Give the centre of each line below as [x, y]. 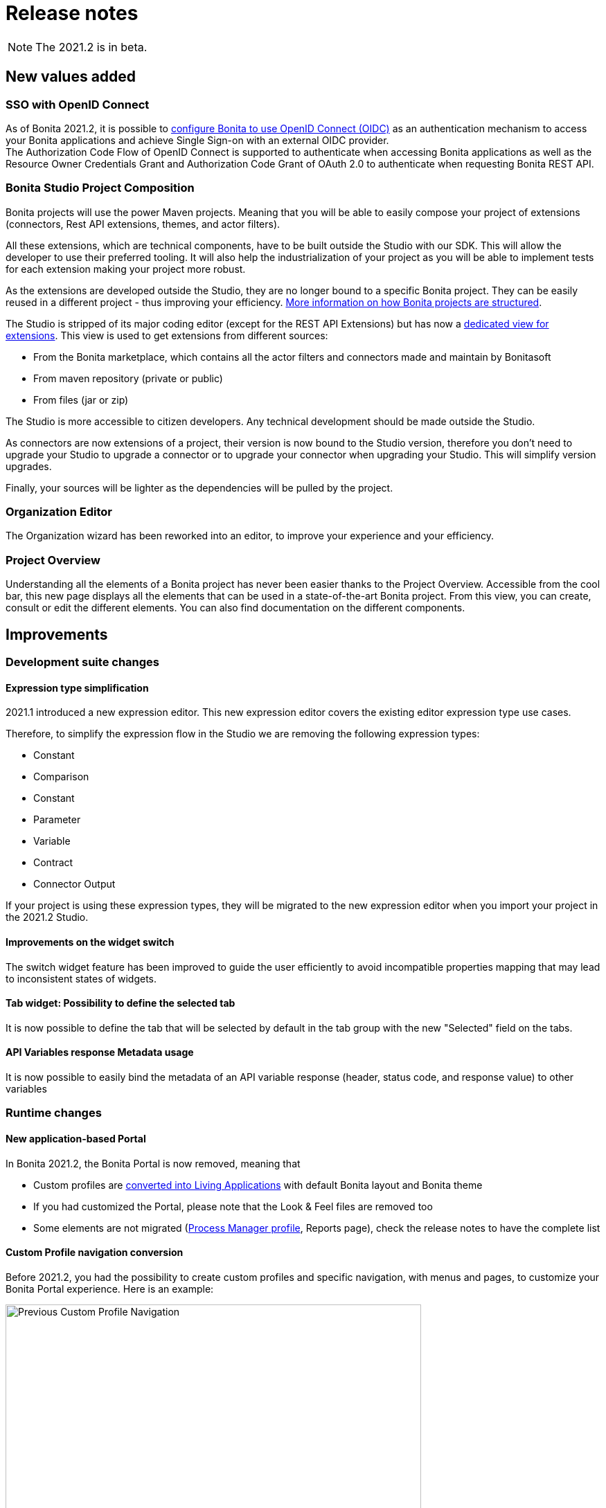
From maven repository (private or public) [128, 378]
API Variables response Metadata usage [100, 1052]
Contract [53, 863]
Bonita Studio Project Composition [100, 188]
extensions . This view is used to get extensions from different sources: [167, 335]
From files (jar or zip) [81, 400]
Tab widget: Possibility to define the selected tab [121, 1003]
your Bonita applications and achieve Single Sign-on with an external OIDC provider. [197, 140]
